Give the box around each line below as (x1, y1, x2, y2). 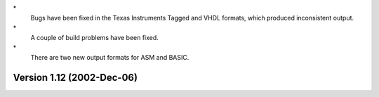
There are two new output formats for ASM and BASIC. (30, 53, 189, 61)
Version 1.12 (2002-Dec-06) (13, 71, 138, 84)
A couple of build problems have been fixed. (30, 34, 159, 42)
